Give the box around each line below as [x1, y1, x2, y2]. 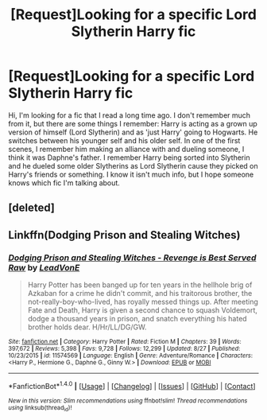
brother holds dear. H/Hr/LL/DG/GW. [27, 322, 147, 332]
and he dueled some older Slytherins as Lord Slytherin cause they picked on [8, 161, 258, 170]
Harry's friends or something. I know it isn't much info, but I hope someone [8, 169, 254, 179]
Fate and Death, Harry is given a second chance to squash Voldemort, [27, 305, 258, 315]
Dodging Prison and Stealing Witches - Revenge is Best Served [8, 252, 257, 263]
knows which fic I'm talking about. [8, 177, 121, 188]
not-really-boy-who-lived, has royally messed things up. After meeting [27, 297, 258, 307]
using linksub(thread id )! [8, 403, 72, 413]
